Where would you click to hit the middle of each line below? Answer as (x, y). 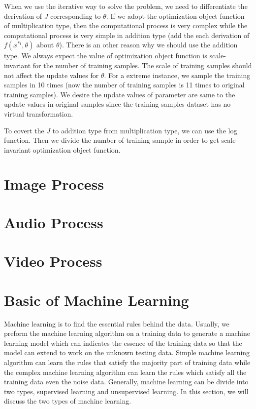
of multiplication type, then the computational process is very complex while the (126, 25)
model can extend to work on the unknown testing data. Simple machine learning (127, 352)
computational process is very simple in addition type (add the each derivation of (127, 35)
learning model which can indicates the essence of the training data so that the (123, 343)
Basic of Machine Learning (96, 300)
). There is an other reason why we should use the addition (148, 45)
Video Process (53, 261)
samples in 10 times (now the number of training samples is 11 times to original (124, 85)
